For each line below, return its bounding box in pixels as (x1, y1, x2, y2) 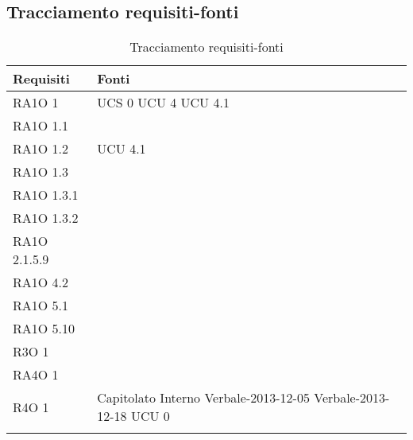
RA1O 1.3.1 (13, 185, 79, 204)
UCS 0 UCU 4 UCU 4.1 (97, 93, 230, 112)
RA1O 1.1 (13, 116, 69, 135)
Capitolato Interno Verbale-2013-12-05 (97, 388, 310, 407)
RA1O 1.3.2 (13, 208, 79, 228)
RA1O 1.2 (13, 139, 69, 158)
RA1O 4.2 (13, 273, 69, 292)
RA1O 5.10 (13, 319, 75, 338)
